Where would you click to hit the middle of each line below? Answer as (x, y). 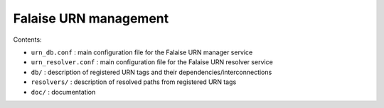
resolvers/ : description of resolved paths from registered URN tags (134, 82)
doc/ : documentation (63, 92)
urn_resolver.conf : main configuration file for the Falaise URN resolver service (152, 62)
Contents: (27, 40)
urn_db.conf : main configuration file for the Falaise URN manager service (142, 52)
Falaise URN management (91, 18)
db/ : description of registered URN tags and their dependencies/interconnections (151, 72)
